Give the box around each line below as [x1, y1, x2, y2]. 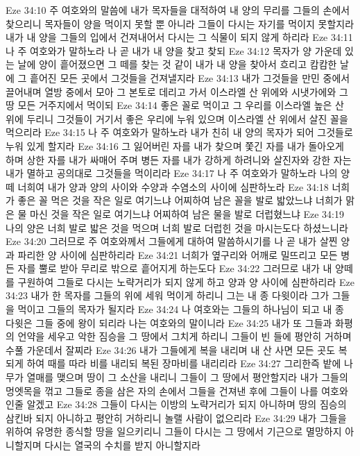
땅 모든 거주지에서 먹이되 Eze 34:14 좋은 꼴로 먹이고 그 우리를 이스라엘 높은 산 [6, 98, 344, 112]
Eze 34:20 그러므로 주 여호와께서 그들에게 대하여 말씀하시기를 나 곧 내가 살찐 [6, 234, 338, 248]
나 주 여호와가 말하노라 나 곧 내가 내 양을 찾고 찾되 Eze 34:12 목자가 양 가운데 [6, 43, 342, 58]
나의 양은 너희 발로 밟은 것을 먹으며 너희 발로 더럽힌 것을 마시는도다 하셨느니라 [6, 220, 348, 235]
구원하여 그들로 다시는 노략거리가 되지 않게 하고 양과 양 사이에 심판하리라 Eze [17, 274, 354, 289]
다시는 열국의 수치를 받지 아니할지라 [44, 438, 200, 452]
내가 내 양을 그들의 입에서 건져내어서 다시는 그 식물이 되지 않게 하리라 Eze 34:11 [6, 30, 353, 44]
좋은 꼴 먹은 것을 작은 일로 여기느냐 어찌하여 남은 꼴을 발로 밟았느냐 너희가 [17, 193, 343, 208]
